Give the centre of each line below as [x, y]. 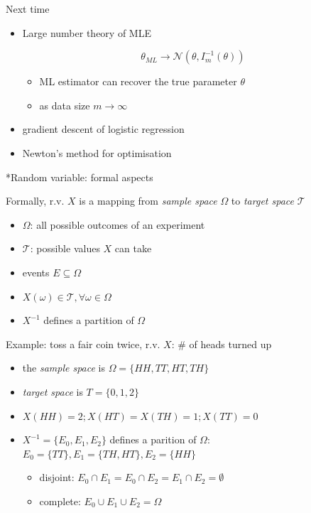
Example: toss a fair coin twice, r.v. [83, 344]
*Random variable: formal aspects [80, 177]
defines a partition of [89, 320]
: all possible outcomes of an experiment [118, 224]
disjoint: [57, 477]
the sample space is [64, 368]
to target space [262, 201]
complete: [60, 501]
